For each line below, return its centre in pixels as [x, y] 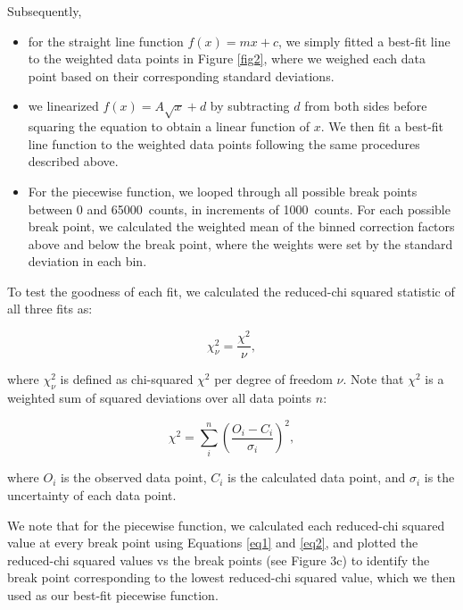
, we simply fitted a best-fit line [364, 41]
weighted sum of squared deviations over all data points [160, 398]
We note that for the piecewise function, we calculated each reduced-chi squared [226, 525]
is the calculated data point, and [317, 477]
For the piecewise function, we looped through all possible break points [223, 191]
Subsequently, [45, 11]
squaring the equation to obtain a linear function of [169, 126]
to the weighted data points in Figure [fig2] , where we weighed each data [227, 58]
